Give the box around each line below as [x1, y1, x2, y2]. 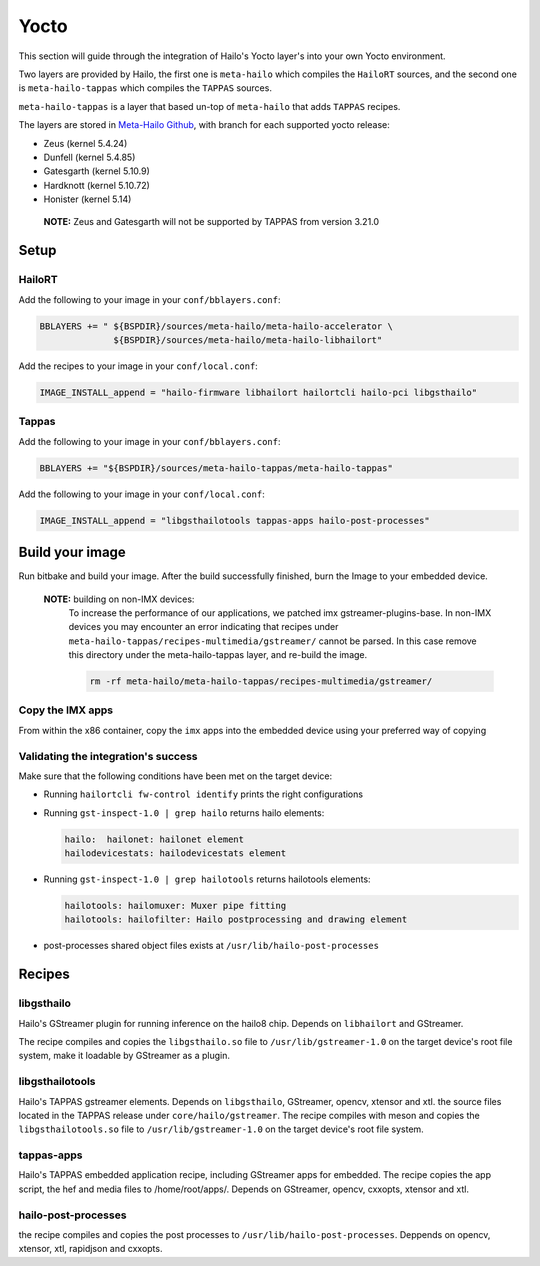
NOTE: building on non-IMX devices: [43, 593, 195, 605]
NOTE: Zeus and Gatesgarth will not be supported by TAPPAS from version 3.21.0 [43, 216, 380, 228]
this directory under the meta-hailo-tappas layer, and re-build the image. [68, 649, 368, 661]
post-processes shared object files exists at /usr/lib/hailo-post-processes [43, 940, 380, 952]
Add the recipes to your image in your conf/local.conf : [18, 360, 259, 372]
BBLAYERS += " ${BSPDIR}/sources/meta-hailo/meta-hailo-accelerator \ [39, 320, 394, 332]
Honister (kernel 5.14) [43, 193, 132, 205]
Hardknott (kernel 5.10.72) [43, 179, 150, 191]
